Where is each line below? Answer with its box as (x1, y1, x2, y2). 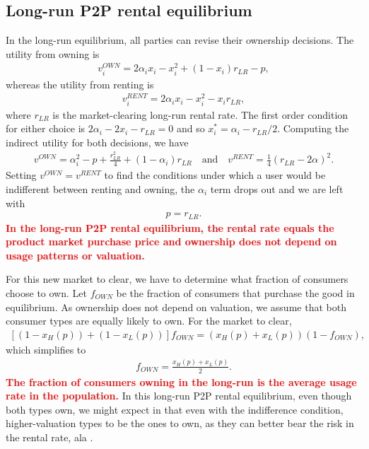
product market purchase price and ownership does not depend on (6, 234, 337, 249)
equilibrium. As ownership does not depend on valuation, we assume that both (6, 299, 346, 314)
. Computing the (277, 121, 349, 136)
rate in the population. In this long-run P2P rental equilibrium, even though (6, 388, 352, 403)
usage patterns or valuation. (6, 247, 145, 262)
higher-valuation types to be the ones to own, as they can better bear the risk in (6, 416, 354, 431)
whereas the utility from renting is (6, 76, 154, 91)
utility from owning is (6, 46, 100, 61)
